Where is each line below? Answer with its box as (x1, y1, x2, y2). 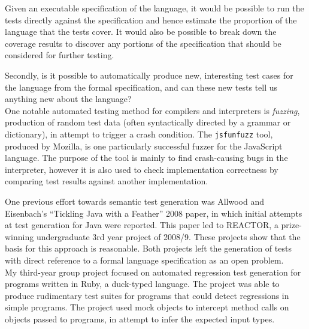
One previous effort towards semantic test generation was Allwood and (5, 195, 264, 207)
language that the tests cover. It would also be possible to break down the (5, 25, 277, 38)
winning (5, 230, 34, 243)
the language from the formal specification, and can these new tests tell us (5, 80, 278, 93)
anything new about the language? (5, 92, 132, 105)
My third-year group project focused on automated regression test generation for (5, 265, 301, 278)
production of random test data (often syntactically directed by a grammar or (5, 116, 291, 128)
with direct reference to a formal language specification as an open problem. (5, 253, 284, 266)
